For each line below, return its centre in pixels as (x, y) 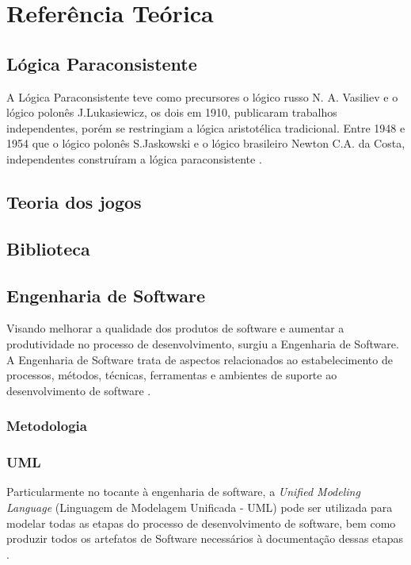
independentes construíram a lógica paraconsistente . (134, 158)
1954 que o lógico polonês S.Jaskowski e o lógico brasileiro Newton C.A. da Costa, (206, 143)
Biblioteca (48, 248)
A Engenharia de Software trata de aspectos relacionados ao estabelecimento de (200, 359)
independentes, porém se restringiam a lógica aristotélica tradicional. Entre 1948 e (206, 127)
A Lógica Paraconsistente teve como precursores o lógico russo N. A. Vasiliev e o (202, 96)
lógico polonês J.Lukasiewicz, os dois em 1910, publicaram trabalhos (172, 112)
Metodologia (47, 426)
